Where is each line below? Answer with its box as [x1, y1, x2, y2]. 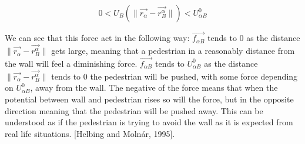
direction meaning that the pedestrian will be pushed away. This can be [5, 104, 263, 116]
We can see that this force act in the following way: [5, 32, 190, 44]
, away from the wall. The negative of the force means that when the [30, 81, 278, 94]
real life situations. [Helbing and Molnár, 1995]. [5, 127, 175, 139]
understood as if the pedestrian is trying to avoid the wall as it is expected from [5, 116, 293, 128]
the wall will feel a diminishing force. [5, 57, 138, 69]
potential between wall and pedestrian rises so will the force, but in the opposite [5, 93, 294, 105]
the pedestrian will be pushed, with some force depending [90, 70, 298, 82]
